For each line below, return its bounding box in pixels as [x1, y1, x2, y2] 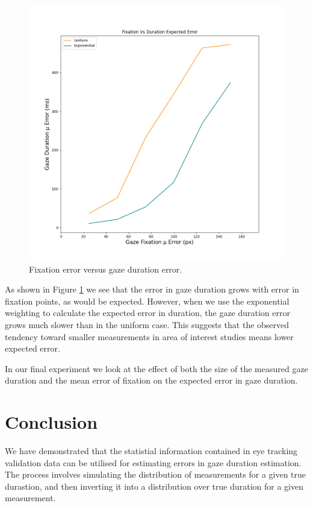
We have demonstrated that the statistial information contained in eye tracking [5, 444, 298, 457]
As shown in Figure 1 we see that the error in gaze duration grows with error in [5, 283, 299, 296]
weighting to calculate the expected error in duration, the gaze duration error [5, 306, 290, 319]
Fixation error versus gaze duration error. [29, 262, 182, 275]
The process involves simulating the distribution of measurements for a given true [5, 468, 306, 481]
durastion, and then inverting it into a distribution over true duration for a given [5, 479, 303, 492]
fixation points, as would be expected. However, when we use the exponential [5, 294, 290, 307]
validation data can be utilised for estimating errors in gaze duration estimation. [5, 456, 302, 469]
